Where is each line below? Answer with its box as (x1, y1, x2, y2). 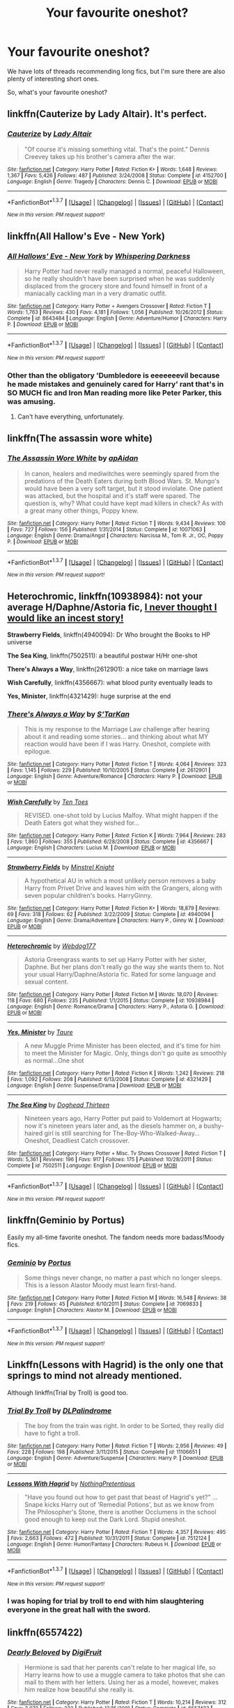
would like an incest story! (7, 612, 124, 624)
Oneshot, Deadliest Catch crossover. (24, 1137, 130, 1145)
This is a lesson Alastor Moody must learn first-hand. (24, 1281, 177, 1289)
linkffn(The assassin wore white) (7, 433, 153, 444)
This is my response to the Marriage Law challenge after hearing (24, 725, 210, 733)
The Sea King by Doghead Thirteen (7, 1101, 110, 1109)
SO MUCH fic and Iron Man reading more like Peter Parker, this (7, 388, 222, 398)
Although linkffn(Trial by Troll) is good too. (7, 1388, 129, 1397)
